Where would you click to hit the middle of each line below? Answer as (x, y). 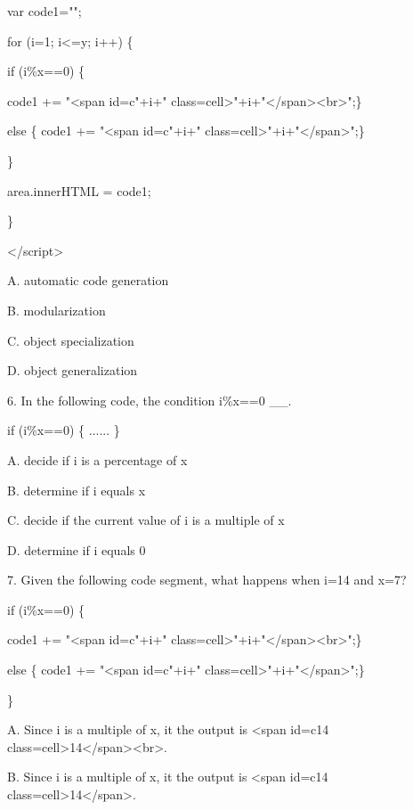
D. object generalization (73, 370)
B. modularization (57, 310)
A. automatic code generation (88, 280)
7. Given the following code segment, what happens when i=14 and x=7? (207, 580)
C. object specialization (71, 340)
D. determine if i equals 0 (77, 549)
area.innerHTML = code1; (79, 190)
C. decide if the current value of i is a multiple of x (146, 520)
